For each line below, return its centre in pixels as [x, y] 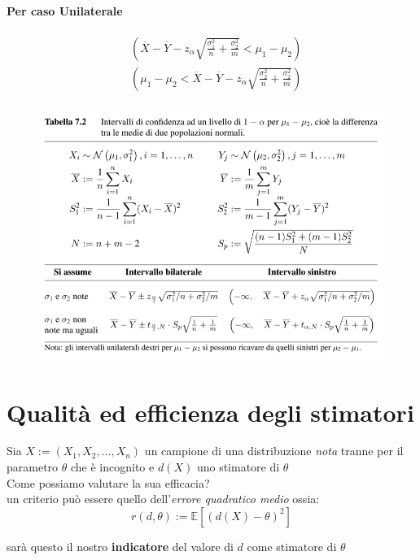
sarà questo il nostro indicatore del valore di [120, 546]
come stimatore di [292, 546]
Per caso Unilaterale [65, 10]
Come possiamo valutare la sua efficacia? [108, 482]
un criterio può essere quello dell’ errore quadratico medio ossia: [163, 499]
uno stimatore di [238, 467]
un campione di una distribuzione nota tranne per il [274, 451]
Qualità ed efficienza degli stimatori [210, 412]
